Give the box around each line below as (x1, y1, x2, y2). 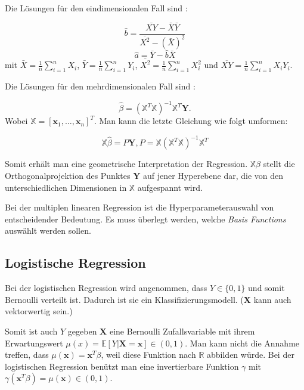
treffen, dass (5, 348, 49, 361)
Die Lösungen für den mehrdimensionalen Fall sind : (5, 79, 196, 92)
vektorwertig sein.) (5, 305, 73, 317)
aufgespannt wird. (137, 181, 203, 193)
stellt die (263, 157, 295, 170)
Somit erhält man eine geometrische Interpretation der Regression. (5, 157, 248, 170)
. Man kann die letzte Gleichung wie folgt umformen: (94, 114, 288, 127)
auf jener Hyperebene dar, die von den (142, 169, 284, 181)
